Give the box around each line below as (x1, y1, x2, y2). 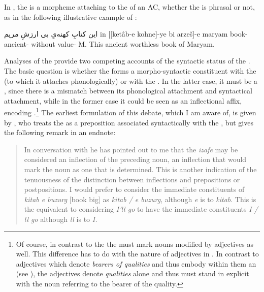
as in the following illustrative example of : (4, 11, 137, 22)
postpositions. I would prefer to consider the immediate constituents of (24, 184, 245, 194)
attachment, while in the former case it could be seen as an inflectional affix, (4, 95, 242, 106)
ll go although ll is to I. (24, 213, 97, 224)
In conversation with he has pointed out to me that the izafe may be (24, 144, 238, 154)
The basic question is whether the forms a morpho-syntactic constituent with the (4, 65, 256, 76)
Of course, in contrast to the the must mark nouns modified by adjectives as (16, 238, 254, 249)
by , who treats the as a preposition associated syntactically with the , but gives (4, 117, 253, 127)
